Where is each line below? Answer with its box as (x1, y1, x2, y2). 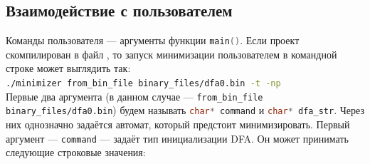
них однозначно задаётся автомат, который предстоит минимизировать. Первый (6, 117, 350, 132)
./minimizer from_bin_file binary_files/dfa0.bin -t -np (6, 78, 281, 89)
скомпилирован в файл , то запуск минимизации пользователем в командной (6, 46, 337, 61)
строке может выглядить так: (6, 61, 131, 76)
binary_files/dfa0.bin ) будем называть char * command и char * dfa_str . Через (6, 103, 364, 118)
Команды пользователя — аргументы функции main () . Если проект (6, 33, 300, 48)
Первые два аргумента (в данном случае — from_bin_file (6, 88, 263, 103)
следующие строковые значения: (6, 145, 146, 160)
